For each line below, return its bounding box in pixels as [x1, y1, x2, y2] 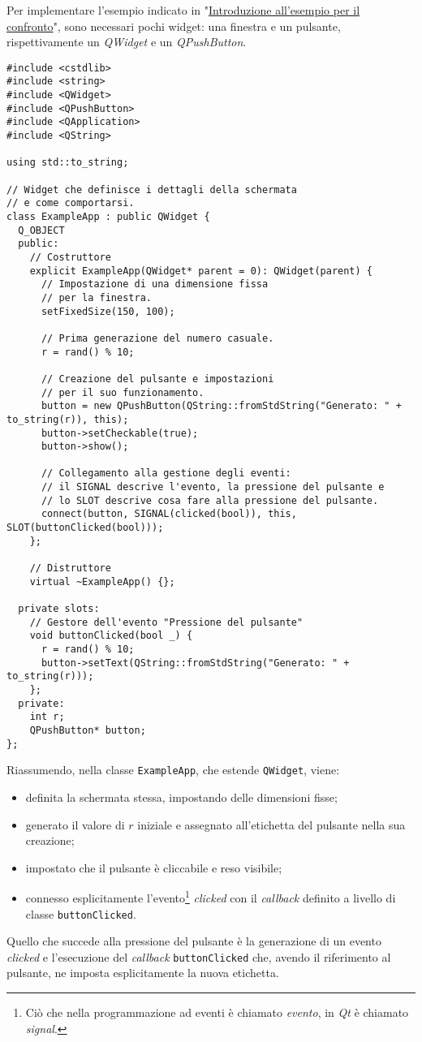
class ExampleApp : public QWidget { [6, 211, 210, 222]
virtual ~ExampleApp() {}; [29, 575, 175, 588]
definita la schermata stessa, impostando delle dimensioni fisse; [25, 788, 338, 805]
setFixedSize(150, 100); [41, 305, 175, 317]
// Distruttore [29, 562, 111, 575]
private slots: [18, 603, 100, 615]
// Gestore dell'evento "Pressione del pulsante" [29, 616, 304, 628]
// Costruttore [29, 251, 111, 263]
